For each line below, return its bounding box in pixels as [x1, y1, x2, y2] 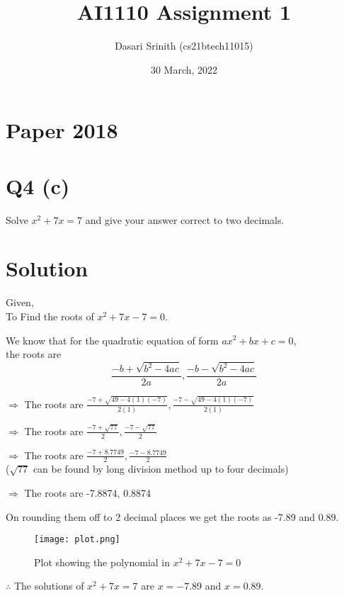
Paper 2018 [6, 116, 118, 145]
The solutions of [13, 578, 84, 593]
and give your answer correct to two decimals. [85, 212, 285, 227]
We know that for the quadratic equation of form [6, 332, 219, 347]
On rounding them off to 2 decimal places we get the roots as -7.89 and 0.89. [6, 509, 339, 524]
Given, [6, 295, 34, 310]
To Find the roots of [6, 308, 94, 323]
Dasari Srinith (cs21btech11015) [115, 38, 253, 53]
